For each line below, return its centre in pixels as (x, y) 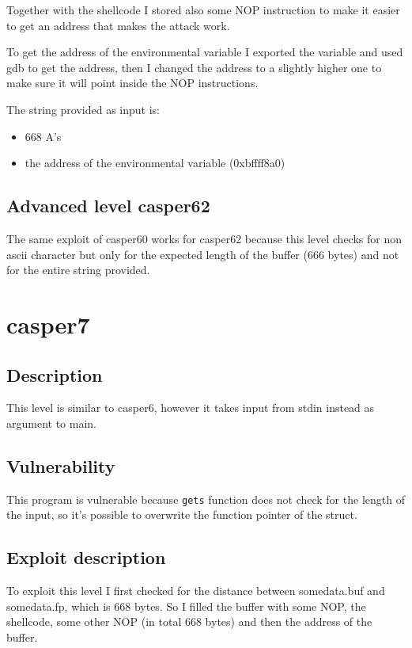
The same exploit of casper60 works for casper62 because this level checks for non (204, 238)
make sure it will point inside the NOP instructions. (132, 83)
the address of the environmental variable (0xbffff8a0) (155, 163)
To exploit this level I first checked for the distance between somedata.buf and (196, 591)
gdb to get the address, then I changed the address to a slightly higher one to (194, 67)
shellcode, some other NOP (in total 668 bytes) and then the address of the (189, 621)
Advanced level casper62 (108, 206)
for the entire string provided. (78, 270)
